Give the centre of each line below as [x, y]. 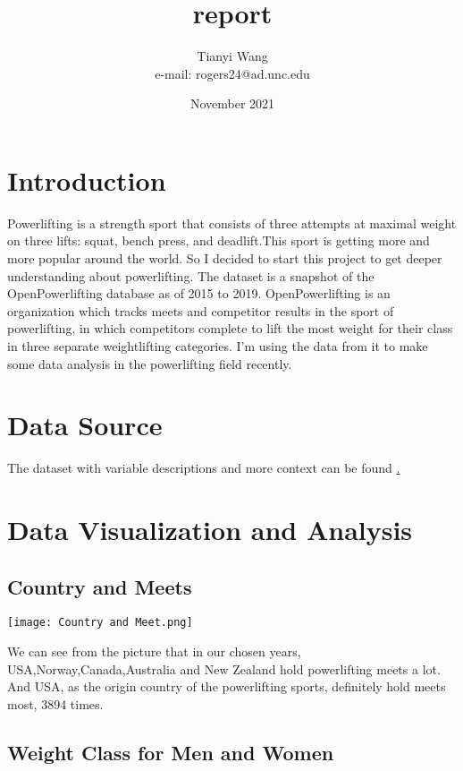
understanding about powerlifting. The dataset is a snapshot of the [191, 275]
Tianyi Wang [232, 56]
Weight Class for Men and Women [171, 752]
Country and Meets [100, 586]
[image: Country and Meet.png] [100, 623]
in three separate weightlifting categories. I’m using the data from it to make [218, 346]
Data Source [85, 425]
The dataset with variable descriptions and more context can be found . [204, 468]
